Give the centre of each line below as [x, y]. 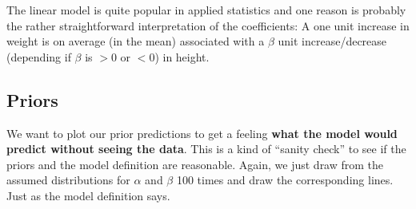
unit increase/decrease [332, 41]
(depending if [39, 56]
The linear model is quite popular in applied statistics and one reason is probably [206, 10]
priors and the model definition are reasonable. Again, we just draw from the [195, 164]
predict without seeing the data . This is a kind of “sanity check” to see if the [206, 149]
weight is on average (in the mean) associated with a [136, 41]
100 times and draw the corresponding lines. [285, 180]
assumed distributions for [68, 180]
